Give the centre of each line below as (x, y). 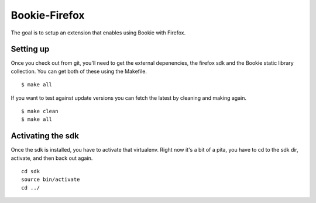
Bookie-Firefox (48, 15)
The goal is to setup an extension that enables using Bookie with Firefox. (98, 33)
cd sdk (31, 171)
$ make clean (40, 111)
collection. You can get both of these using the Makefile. (79, 71)
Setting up (30, 49)
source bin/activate (51, 180)
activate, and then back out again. (52, 158)
